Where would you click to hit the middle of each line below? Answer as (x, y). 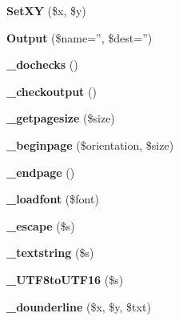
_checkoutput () (52, 91)
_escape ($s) (41, 225)
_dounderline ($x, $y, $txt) (79, 306)
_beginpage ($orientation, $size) (90, 144)
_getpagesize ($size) (61, 118)
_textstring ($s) (50, 253)
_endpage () (41, 172)
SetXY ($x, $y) (46, 10)
